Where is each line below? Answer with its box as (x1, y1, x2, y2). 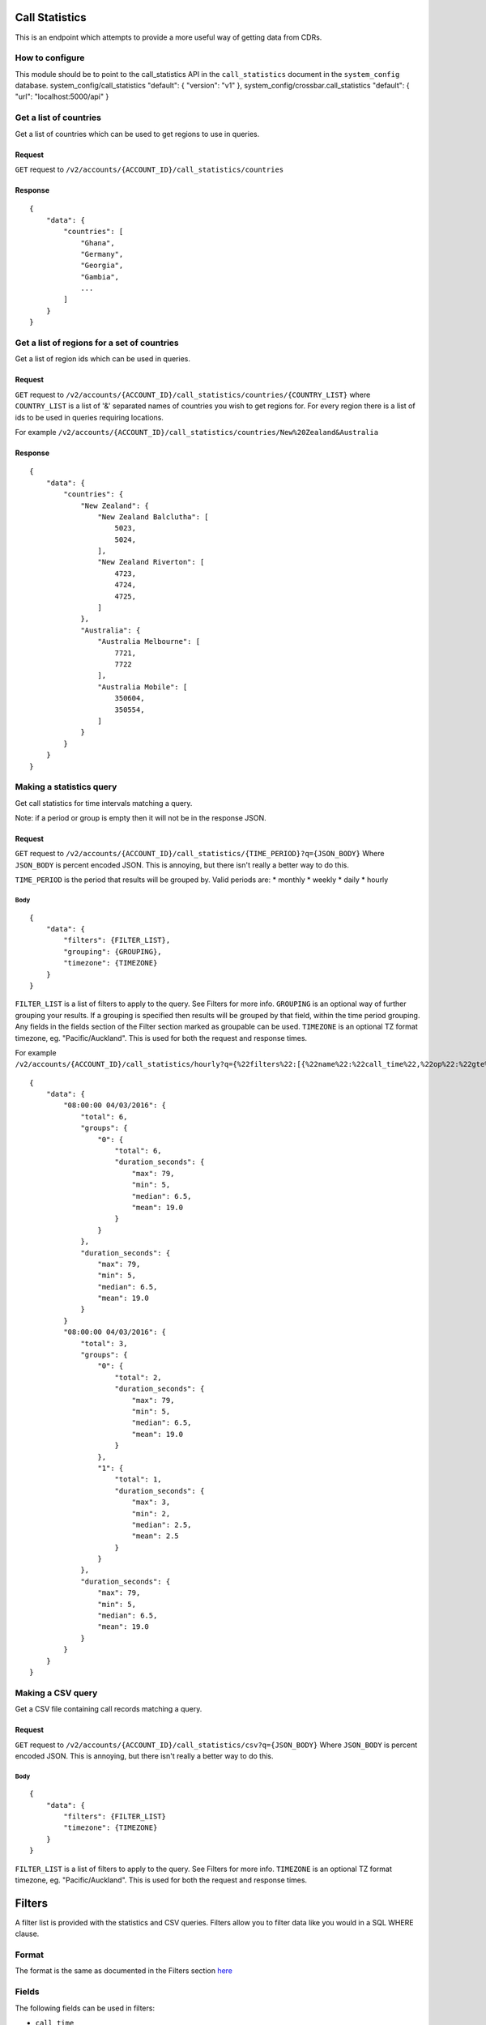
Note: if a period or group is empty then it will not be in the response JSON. (15, 813, 266, 823)
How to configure (15, 53, 85, 64)
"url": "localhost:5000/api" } (15, 92, 109, 101)
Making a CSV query (15, 1687, 98, 1699)
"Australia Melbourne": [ (97, 637, 201, 646)
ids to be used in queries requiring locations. (15, 412, 164, 422)
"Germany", (80, 249, 124, 258)
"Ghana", (80, 238, 115, 247)
